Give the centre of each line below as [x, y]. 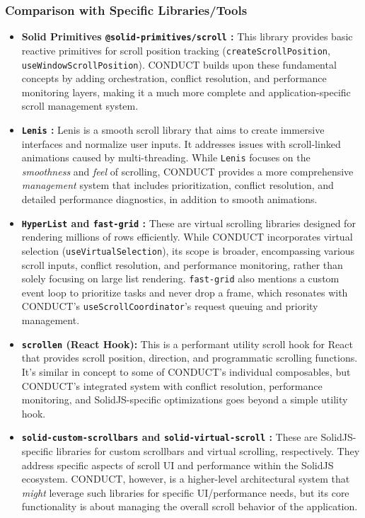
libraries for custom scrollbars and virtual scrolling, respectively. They [208, 450]
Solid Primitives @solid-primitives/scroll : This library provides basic [187, 36]
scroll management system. [80, 106]
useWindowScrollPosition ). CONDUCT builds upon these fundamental [179, 64]
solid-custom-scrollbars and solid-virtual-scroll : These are [169, 437]
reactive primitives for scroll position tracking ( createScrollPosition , [176, 50]
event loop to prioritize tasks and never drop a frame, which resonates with [185, 292]
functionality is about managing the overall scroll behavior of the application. [190, 506]
